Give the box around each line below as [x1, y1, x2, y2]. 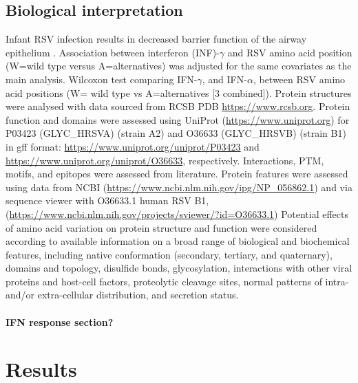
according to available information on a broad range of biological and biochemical [6, 234, 350, 248]
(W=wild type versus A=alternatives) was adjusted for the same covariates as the [6, 58, 352, 73]
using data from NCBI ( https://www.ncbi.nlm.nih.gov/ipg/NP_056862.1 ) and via [6, 179, 352, 194]
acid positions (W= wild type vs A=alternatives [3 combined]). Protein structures [6, 85, 352, 100]
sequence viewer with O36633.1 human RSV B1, [6, 193, 209, 208]
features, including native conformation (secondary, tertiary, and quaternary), [6, 247, 333, 261]
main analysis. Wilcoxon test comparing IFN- [6, 72, 198, 86]
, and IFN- [202, 72, 247, 86]
